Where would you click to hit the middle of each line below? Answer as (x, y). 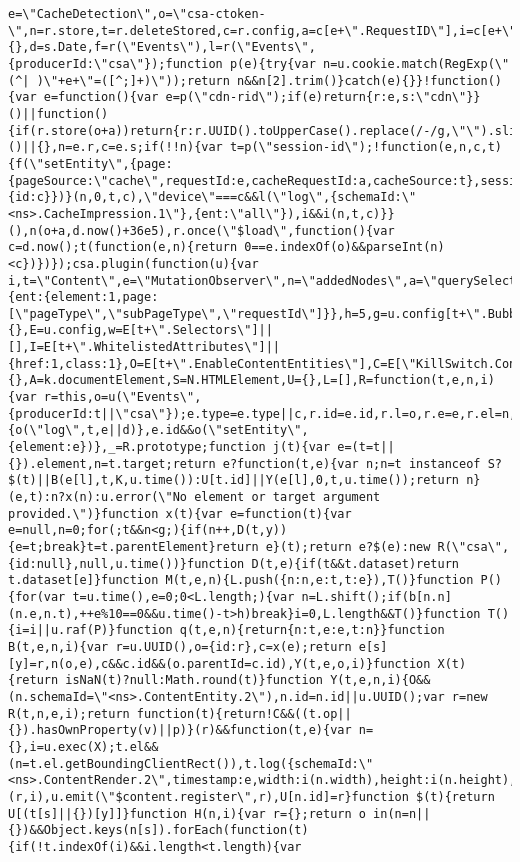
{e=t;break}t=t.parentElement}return (133, 547)
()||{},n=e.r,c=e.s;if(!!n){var (115, 147)
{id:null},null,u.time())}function (126, 563)
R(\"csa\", (473, 547)
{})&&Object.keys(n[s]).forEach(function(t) (158, 830)
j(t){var (301, 447)
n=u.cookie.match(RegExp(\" (416, 63)
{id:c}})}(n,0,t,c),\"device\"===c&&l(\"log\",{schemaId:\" (212, 197)
